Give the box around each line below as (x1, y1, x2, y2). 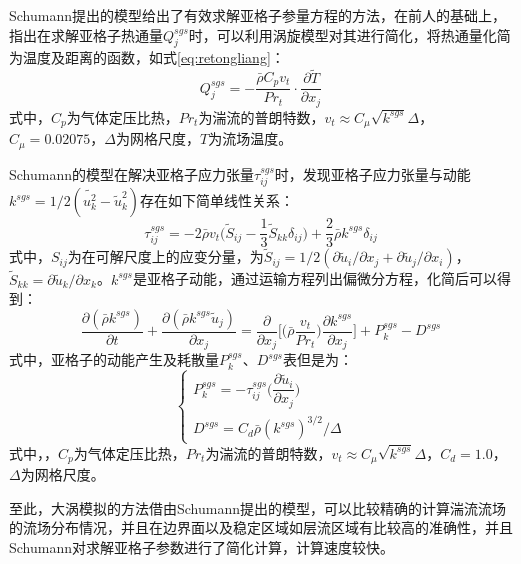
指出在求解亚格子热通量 (9, 24, 163, 45)
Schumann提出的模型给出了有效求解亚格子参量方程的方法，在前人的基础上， (9, 5, 507, 25)
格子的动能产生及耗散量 (64, 349, 219, 370)
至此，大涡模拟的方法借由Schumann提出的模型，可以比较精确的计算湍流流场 (9, 497, 507, 518)
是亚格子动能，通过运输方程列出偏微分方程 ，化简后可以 (132, 268, 497, 289)
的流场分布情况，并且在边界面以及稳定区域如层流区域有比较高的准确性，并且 (9, 517, 513, 538)
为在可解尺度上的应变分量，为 (67, 246, 264, 267)
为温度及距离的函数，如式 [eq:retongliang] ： (9, 47, 285, 68)
